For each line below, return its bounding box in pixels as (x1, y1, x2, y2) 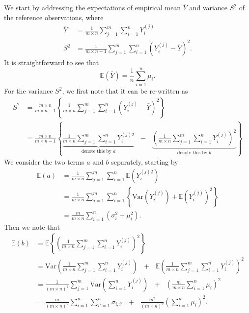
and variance (189, 2, 228, 12)
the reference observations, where (4, 12, 104, 22)
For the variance (4, 86, 53, 96)
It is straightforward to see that (4, 57, 99, 68)
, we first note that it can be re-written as (62, 86, 188, 96)
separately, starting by (111, 157, 178, 167)
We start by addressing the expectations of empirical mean (4, 2, 181, 12)
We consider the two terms (4, 157, 84, 167)
